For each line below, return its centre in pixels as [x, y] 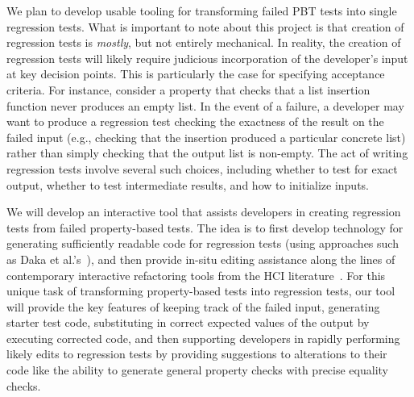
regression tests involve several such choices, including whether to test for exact [202, 168]
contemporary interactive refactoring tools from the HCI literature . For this [196, 275]
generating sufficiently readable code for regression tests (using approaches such [203, 243]
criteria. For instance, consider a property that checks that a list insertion [188, 89]
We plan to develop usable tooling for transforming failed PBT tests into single [202, 10]
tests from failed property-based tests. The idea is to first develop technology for [205, 227]
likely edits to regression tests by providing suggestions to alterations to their [197, 354]
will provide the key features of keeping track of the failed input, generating [193, 306]
